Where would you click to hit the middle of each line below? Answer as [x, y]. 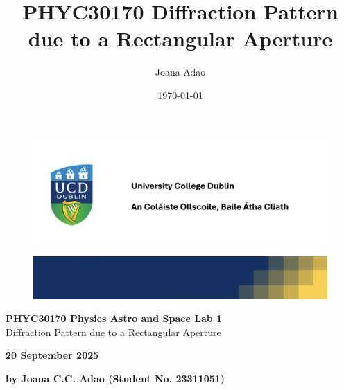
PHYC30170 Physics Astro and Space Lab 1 [114, 318]
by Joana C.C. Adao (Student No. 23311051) [115, 378]
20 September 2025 [52, 355]
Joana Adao [180, 72]
